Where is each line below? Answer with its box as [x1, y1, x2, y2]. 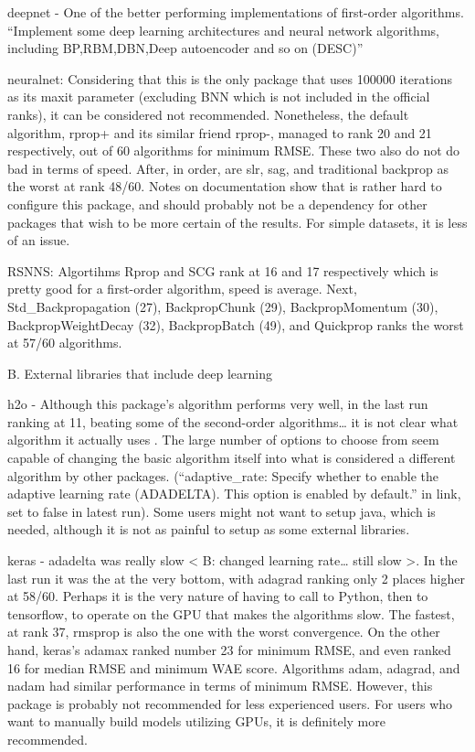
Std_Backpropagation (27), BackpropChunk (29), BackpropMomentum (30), [7, 296, 438, 316]
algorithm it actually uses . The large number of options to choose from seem [7, 430, 439, 449]
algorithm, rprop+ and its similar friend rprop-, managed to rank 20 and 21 [7, 123, 432, 142]
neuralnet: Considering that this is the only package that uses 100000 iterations [7, 69, 453, 88]
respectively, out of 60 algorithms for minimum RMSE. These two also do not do [7, 141, 460, 160]
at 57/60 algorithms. [7, 333, 122, 352]
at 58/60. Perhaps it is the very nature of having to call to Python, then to [7, 586, 428, 606]
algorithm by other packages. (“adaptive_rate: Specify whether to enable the [7, 466, 438, 485]
